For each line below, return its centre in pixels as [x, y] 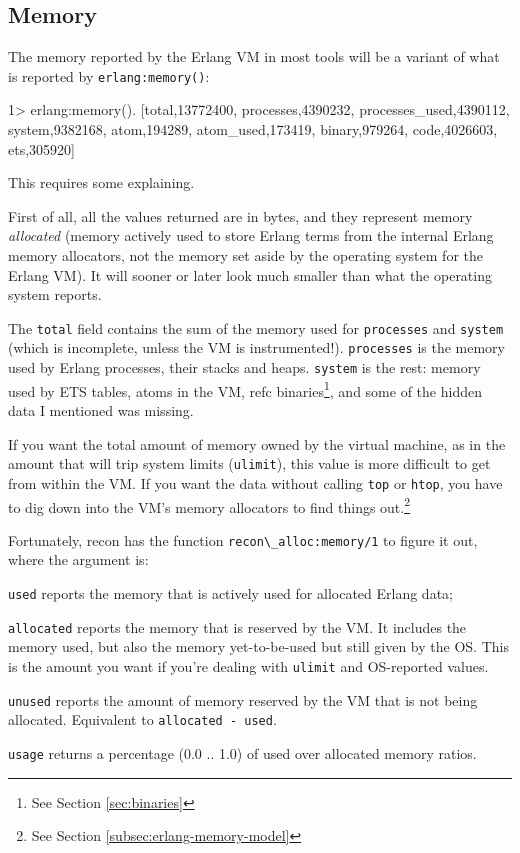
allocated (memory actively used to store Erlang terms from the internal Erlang [251, 235]
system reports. [55, 294]
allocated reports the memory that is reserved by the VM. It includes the [237, 626]
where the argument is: [78, 559]
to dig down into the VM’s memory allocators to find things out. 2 [209, 505]
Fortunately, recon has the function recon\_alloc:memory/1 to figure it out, [243, 539]
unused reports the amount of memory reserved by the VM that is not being [243, 699]
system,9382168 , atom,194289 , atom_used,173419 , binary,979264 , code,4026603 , [253, 129]
